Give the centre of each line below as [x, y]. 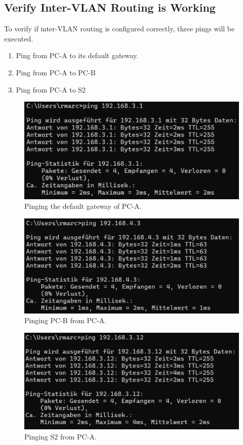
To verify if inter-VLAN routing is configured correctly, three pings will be [119, 29]
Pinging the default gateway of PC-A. [83, 206]
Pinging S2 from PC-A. [60, 436]
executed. [19, 38]
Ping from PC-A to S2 [51, 89]
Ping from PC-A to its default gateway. [77, 55]
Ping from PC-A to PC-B [56, 72]
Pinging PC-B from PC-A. [66, 320]
